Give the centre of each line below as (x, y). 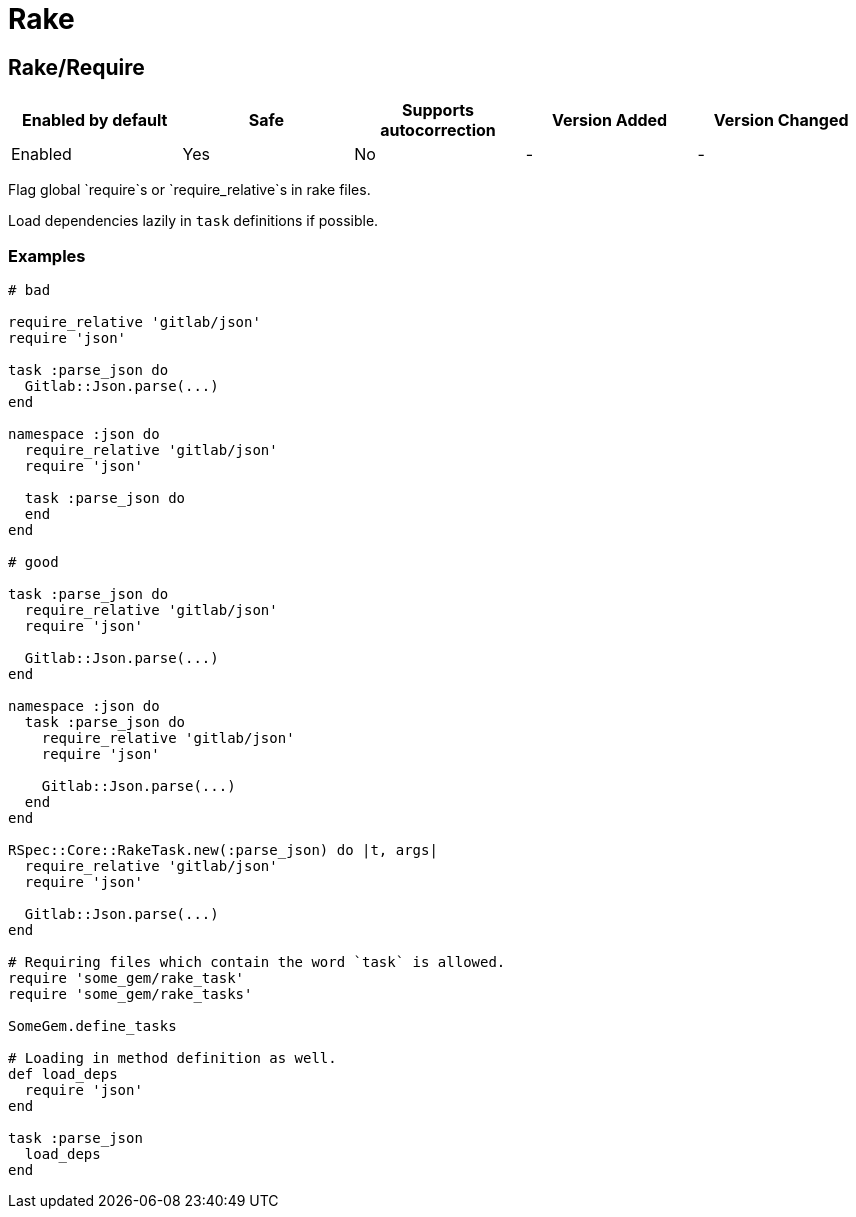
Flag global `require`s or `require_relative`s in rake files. (189, 190)
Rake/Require (76, 67)
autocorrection (438, 130)
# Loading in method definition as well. (172, 1057)
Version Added (609, 120)
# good (33, 561)
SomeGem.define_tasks (92, 1025)
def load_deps (63, 1073)
